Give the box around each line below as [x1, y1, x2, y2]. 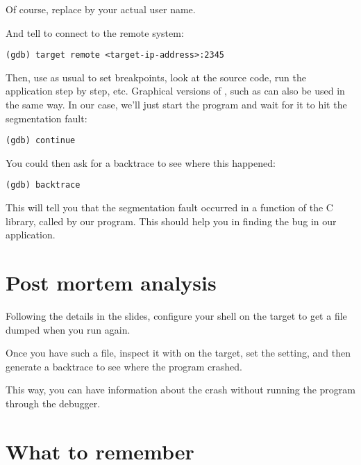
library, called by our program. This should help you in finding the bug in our [6, 213, 337, 228]
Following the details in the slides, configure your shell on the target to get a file [6, 309, 347, 323]
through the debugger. [6, 396, 101, 410]
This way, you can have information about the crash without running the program [6, 382, 356, 397]
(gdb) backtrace [6, 180, 81, 190]
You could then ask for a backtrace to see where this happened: [6, 155, 276, 170]
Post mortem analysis [6, 268, 217, 297]
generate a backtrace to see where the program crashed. [6, 359, 242, 373]
